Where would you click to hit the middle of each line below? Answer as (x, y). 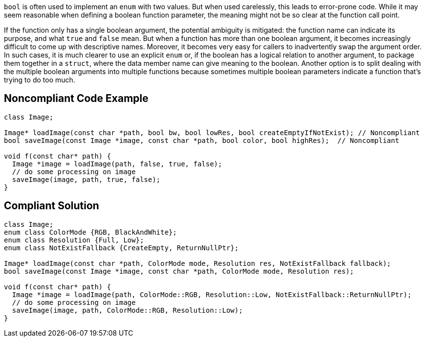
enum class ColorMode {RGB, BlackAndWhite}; (91, 232)
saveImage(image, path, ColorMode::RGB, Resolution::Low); (127, 310)
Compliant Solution (52, 206)
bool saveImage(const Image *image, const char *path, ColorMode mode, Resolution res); (179, 271)
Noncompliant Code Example (76, 99)
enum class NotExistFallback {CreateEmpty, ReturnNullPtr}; (121, 248)
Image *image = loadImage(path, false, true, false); (117, 164)
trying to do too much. (40, 80)
